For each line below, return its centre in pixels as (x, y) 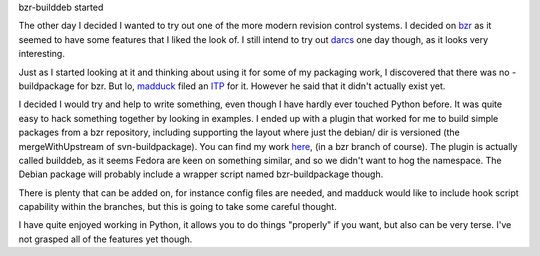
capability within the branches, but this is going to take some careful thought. (177, 207)
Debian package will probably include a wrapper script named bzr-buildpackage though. (201, 174)
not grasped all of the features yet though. (105, 239)
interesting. (41, 54)
